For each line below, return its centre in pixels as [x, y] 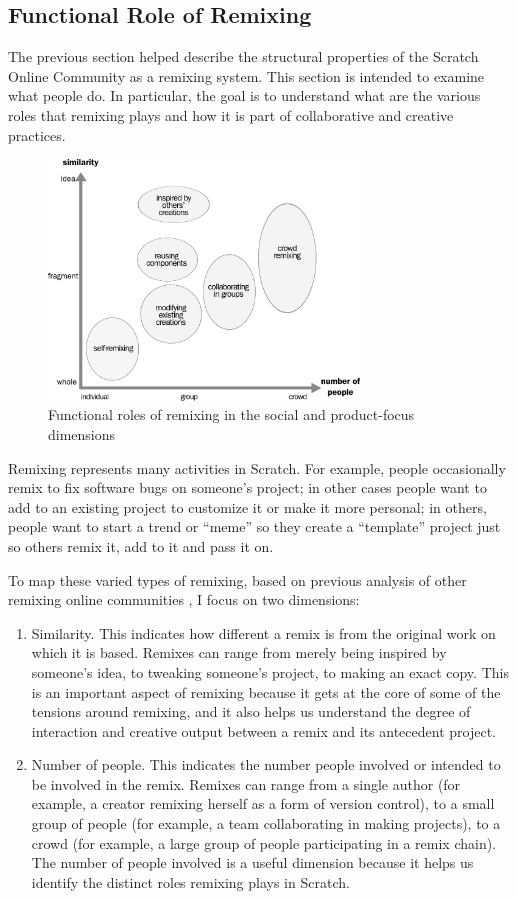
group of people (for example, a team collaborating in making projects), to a [266, 823]
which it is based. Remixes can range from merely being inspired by [239, 652]
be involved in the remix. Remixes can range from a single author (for [246, 783]
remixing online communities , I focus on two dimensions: [184, 599]
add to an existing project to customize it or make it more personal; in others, [247, 506]
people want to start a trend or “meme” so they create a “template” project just [254, 526]
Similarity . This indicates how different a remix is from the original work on [263, 632]
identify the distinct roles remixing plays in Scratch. [190, 881]
